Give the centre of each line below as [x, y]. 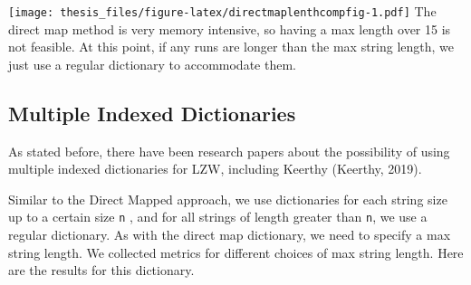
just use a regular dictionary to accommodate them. [152, 64]
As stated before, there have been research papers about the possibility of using [229, 151]
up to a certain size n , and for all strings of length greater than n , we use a [218, 217]
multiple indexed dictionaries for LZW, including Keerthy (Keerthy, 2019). [215, 169]
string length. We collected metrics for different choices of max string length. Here [236, 252]
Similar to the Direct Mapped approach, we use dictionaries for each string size [228, 199]
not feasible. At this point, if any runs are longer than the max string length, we [231, 47]
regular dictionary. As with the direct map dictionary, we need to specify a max [230, 235]
